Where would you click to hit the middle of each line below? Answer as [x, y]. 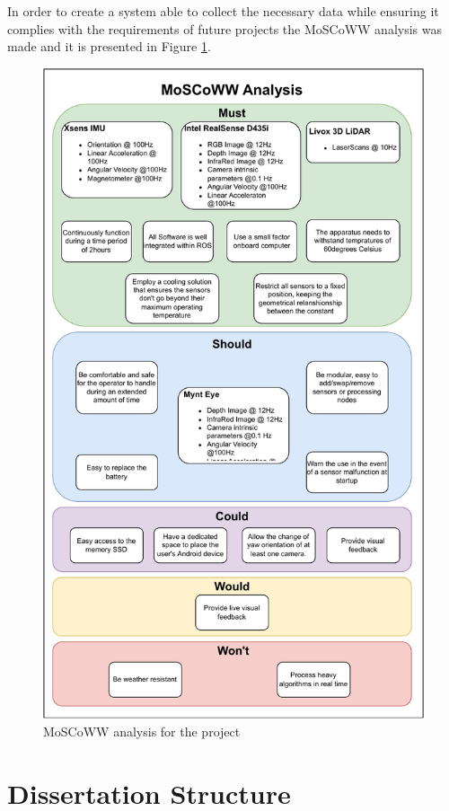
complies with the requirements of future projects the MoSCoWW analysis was [224, 28]
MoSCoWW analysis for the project [142, 732]
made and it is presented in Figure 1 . [109, 46]
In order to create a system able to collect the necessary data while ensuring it [223, 11]
